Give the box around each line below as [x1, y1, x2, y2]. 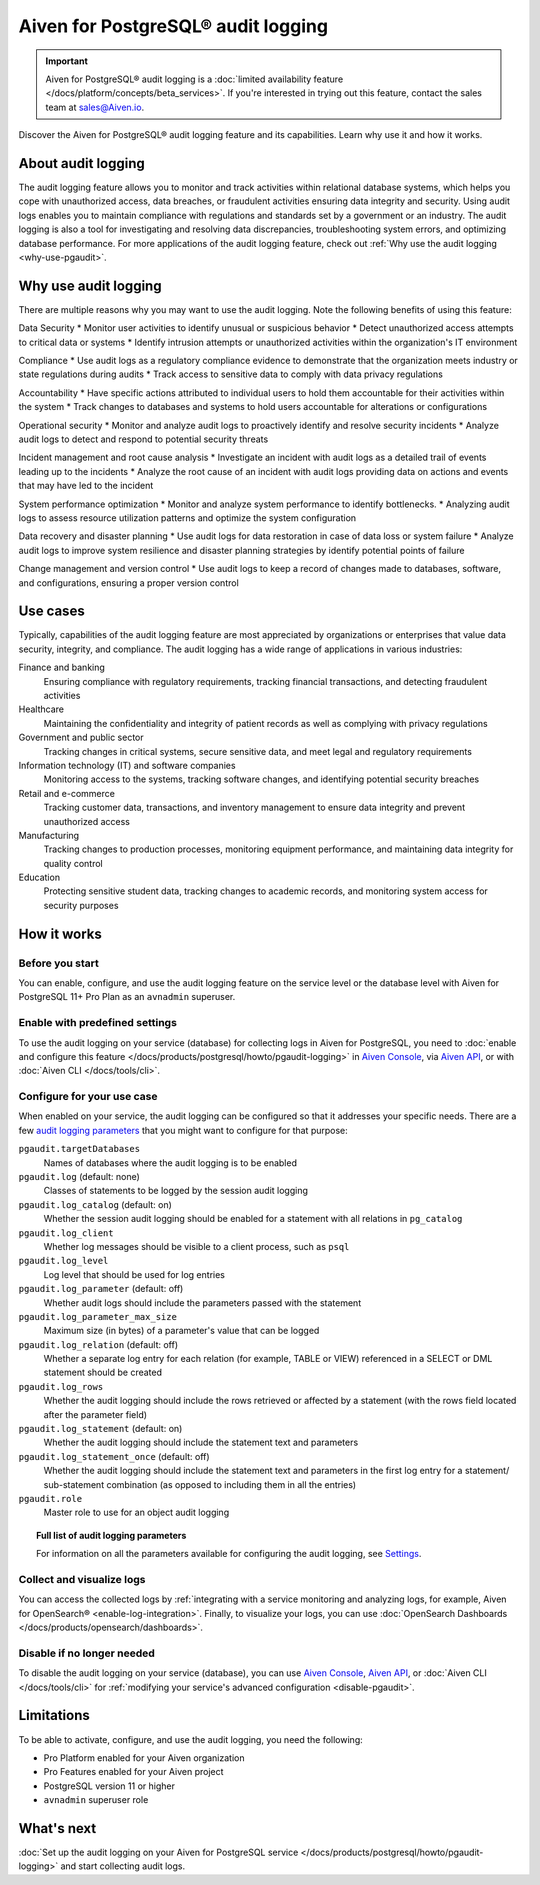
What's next [18, 1820, 97, 1837]
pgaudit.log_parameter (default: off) [18, 1283, 184, 1295]
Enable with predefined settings [18, 1016, 177, 1030]
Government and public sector [18, 731, 144, 744]
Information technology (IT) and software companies [18, 759, 236, 771]
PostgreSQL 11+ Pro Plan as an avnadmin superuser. [18, 991, 236, 1003]
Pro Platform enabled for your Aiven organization [43, 1751, 245, 1764]
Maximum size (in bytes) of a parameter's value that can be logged [43, 1325, 320, 1337]
